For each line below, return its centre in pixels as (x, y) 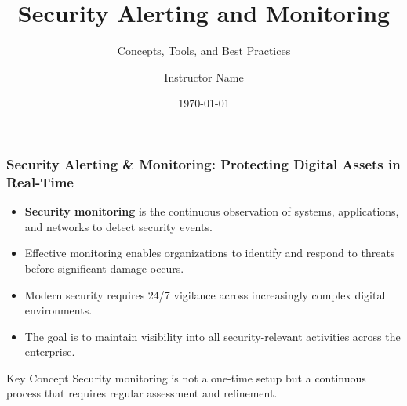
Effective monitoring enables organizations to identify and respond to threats (210, 253)
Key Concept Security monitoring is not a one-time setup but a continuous (186, 377)
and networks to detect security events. (118, 226)
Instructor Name (204, 76)
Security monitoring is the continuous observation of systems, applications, (212, 211)
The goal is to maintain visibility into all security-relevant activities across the (213, 336)
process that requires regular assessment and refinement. (142, 393)
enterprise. (50, 352)
